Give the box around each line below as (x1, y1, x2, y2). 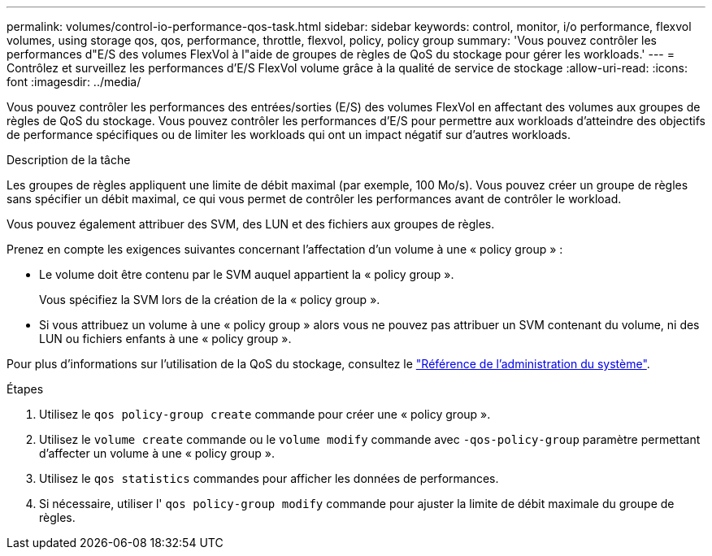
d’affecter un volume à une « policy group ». (39, 446, 275, 460)
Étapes (7, 382, 44, 396)
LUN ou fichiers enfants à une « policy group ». (39, 332, 292, 345)
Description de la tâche (7, 153, 131, 167)
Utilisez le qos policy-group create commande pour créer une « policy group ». (39, 407, 491, 421)
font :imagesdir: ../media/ (7, 75, 141, 89)
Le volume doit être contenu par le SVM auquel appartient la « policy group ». (39, 267, 454, 281)
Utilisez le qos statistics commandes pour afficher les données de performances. (39, 471, 499, 485)
